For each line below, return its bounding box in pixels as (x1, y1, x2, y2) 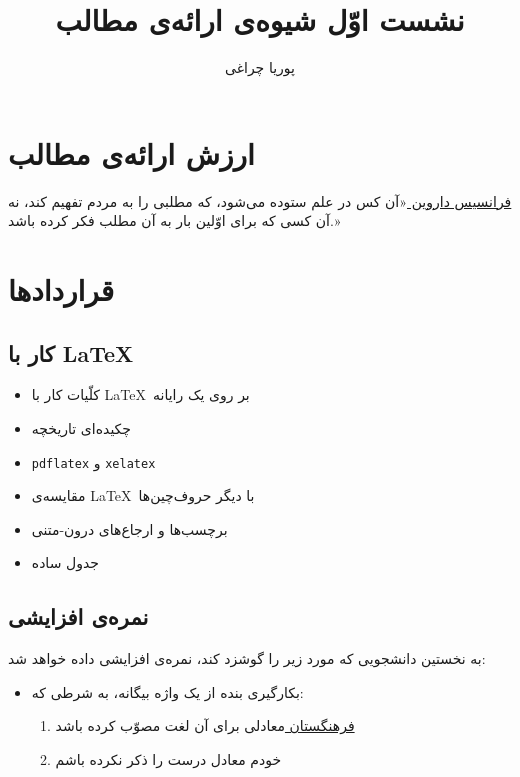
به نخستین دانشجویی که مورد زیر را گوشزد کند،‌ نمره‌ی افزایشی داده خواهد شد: (8, 648, 486, 669)
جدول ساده (31, 552, 99, 573)
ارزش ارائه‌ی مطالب (8, 132, 255, 173)
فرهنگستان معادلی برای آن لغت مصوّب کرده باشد (55, 715, 355, 736)
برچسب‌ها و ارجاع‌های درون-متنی (31, 518, 228, 539)
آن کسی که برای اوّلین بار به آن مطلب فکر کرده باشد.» (8, 210, 341, 231)
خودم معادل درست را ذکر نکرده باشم (55, 749, 282, 770)
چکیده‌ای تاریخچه (31, 418, 131, 439)
